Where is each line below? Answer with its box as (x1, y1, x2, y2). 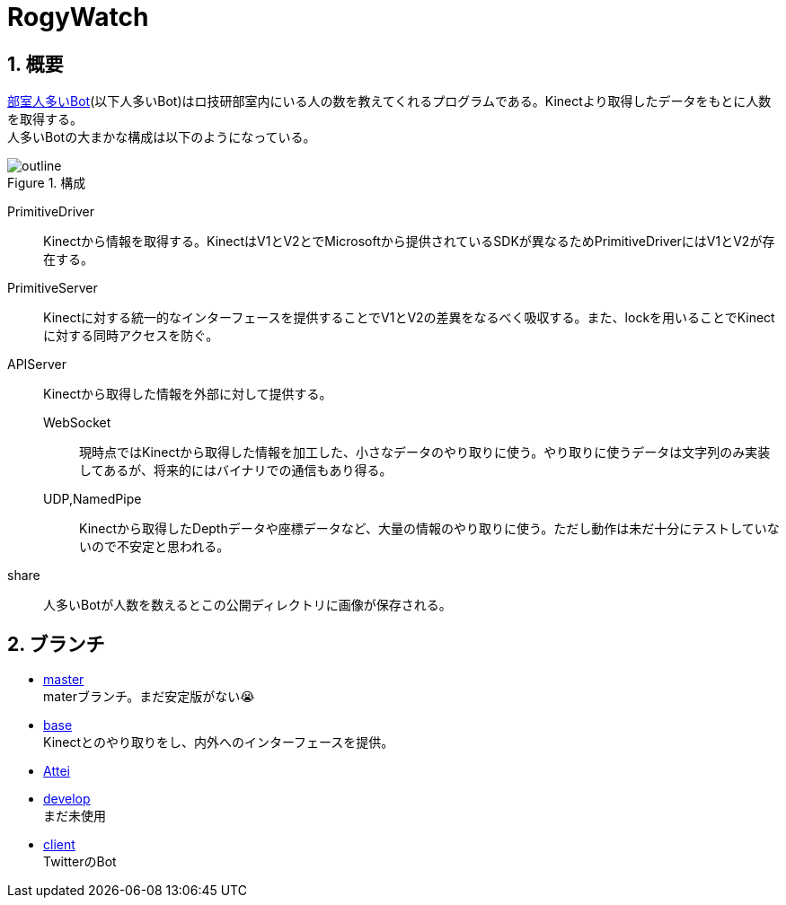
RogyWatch (7, 2, 149, 32)
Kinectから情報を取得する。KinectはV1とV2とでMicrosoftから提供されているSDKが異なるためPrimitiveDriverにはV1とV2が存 (43, 233, 775, 250)
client (43, 837, 75, 853)
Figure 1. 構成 (7, 175, 86, 191)
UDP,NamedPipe (43, 491, 142, 507)
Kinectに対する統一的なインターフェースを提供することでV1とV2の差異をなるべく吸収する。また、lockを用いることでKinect (43, 310, 775, 326)
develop (43, 791, 91, 807)
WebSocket (43, 415, 111, 431)
